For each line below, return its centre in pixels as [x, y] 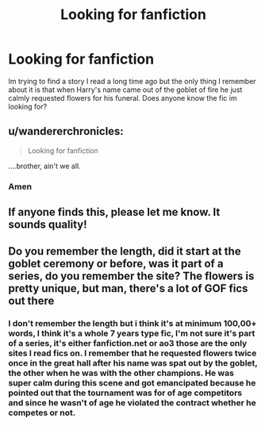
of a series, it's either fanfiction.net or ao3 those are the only [128, 343]
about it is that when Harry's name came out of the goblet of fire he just [125, 90]
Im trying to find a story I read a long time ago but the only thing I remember [132, 81]
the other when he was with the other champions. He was [121, 373]
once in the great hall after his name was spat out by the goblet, [133, 363]
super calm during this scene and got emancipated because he [132, 383]
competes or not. [42, 413]
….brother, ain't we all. [44, 166]
